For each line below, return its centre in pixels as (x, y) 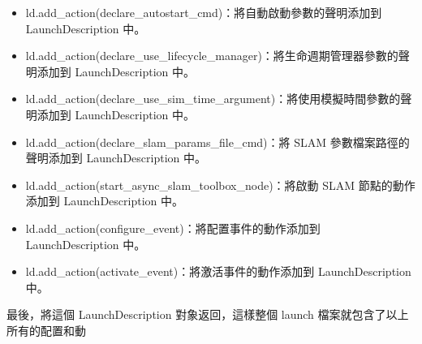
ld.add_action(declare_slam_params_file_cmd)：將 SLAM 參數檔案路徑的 (217, 142)
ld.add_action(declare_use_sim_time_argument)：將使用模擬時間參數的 (213, 99)
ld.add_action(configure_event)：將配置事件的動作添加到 (173, 228)
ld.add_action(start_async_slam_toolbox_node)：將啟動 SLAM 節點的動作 (220, 185)
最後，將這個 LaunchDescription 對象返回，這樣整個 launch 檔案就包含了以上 (208, 314)
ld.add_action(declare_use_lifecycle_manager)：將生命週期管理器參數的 (212, 56)
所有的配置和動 (46, 330)
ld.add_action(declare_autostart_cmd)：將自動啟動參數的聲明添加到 (204, 12)
